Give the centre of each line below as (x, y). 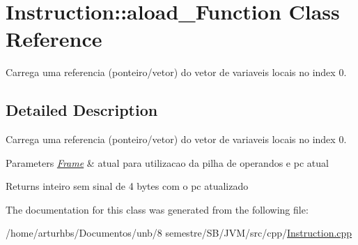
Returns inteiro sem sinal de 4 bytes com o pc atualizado (127, 186)
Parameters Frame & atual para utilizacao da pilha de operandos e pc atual (167, 162)
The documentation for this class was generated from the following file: (157, 209)
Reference (54, 39)
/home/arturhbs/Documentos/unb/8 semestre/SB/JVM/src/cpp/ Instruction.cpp (179, 233)
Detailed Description (82, 110)
